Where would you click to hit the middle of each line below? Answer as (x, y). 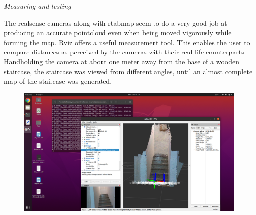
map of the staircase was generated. (58, 81)
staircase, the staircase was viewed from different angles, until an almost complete (128, 71)
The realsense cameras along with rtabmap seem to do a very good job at (116, 23)
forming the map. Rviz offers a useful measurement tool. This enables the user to (127, 42)
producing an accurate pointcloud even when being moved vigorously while (118, 32)
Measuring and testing (38, 6)
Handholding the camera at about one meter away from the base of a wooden (122, 61)
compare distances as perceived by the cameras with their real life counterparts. (125, 52)
